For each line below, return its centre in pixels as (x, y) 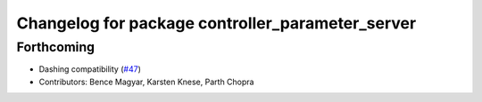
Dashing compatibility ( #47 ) (90, 69)
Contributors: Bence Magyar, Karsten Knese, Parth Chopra (146, 82)
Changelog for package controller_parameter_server (216, 23)
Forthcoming (56, 47)
